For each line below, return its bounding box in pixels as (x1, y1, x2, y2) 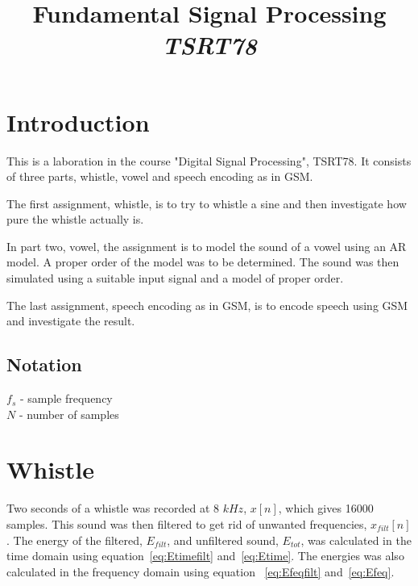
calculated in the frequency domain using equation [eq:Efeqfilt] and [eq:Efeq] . (6, 563, 395, 580)
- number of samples (19, 405, 119, 422)
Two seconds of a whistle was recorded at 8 (6, 500, 219, 517)
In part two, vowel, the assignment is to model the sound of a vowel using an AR (6, 237, 407, 254)
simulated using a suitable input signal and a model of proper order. (6, 270, 344, 287)
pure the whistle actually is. (6, 211, 144, 228)
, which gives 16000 (278, 500, 374, 517)
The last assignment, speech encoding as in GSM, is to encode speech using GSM (6, 296, 408, 313)
